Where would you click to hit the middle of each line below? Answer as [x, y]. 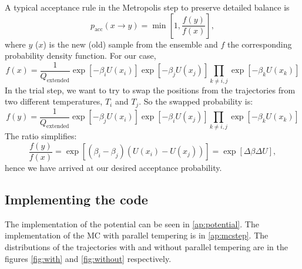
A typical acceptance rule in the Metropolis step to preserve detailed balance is [147, 7]
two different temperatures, [54, 101]
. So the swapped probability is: [196, 101]
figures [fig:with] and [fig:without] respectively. [88, 258]
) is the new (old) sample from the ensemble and [130, 44]
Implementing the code [76, 199]
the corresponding [260, 44]
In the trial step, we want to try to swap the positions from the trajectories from [150, 90]
